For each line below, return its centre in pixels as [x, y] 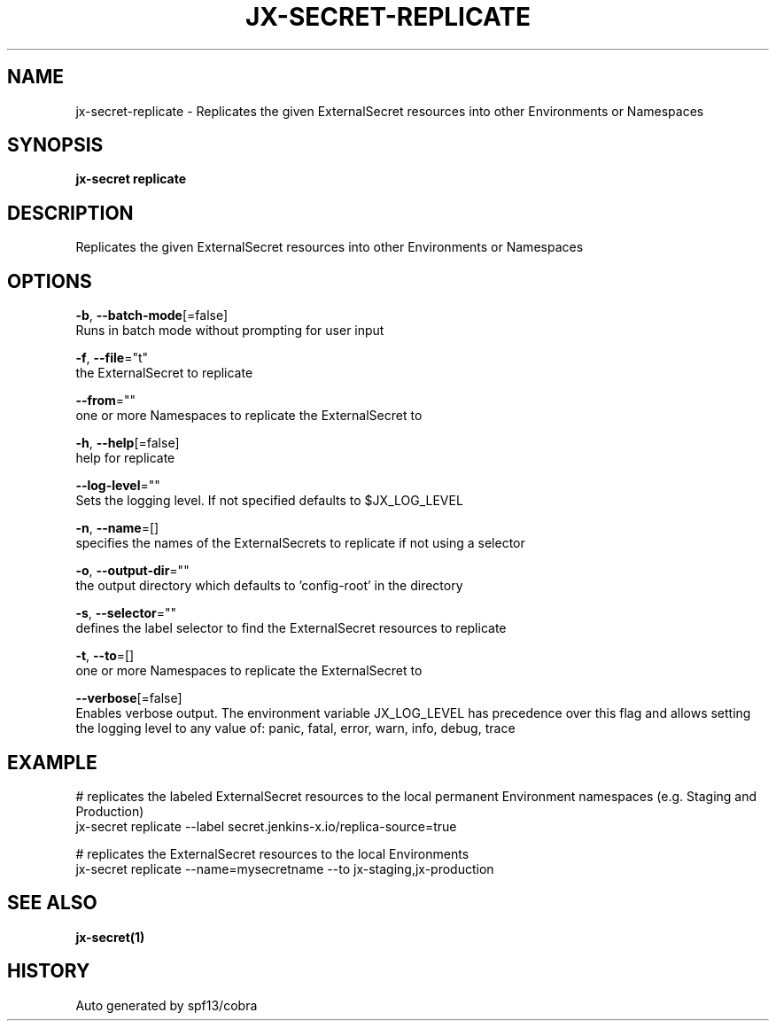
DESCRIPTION [70, 213]
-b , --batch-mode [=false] [152, 315]
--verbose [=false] [129, 698]
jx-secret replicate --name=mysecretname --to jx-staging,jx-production [285, 868]
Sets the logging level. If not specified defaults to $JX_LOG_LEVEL [269, 501]
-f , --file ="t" [112, 358]
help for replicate [125, 458]
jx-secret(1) [110, 937]
